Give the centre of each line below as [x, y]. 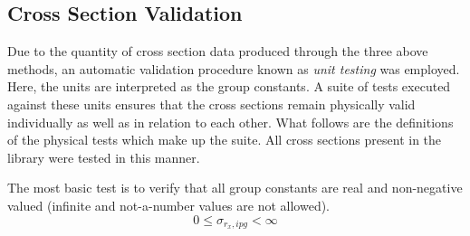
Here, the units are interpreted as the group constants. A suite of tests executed [229, 86]
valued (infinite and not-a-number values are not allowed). [169, 205]
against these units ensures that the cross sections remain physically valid [211, 104]
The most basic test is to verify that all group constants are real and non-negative [235, 188]
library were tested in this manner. [104, 157]
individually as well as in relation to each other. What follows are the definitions [230, 122]
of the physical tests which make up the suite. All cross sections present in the [225, 140]
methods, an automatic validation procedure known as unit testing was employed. [234, 68]
